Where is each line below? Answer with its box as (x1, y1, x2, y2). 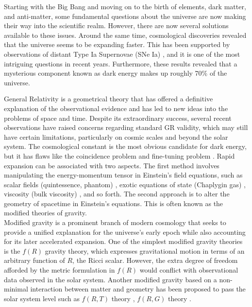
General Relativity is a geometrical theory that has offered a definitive (4, 94, 213, 104)
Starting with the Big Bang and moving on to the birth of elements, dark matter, (4, 1, 246, 11)
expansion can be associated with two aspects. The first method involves (4, 160, 219, 170)
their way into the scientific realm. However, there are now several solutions (4, 20, 229, 31)
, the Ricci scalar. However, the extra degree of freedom (72, 255, 238, 265)
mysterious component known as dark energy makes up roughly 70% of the (4, 68, 227, 78)
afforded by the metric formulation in (4, 265, 115, 275)
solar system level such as (4, 293, 80, 303)
